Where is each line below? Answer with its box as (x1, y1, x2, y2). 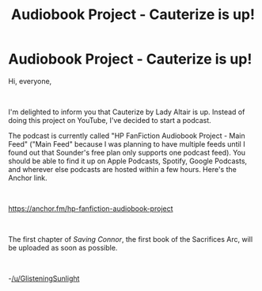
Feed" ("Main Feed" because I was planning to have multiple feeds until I (8, 139, 245, 148)
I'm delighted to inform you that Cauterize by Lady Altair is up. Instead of (8, 107, 245, 117)
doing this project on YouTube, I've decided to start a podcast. (8, 115, 211, 124)
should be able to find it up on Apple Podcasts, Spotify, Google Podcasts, (8, 156, 248, 166)
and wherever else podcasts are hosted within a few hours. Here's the (8, 164, 237, 174)
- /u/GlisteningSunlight (8, 274, 80, 283)
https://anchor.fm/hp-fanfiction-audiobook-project (8, 204, 173, 213)
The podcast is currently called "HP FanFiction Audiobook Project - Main (8, 131, 245, 140)
